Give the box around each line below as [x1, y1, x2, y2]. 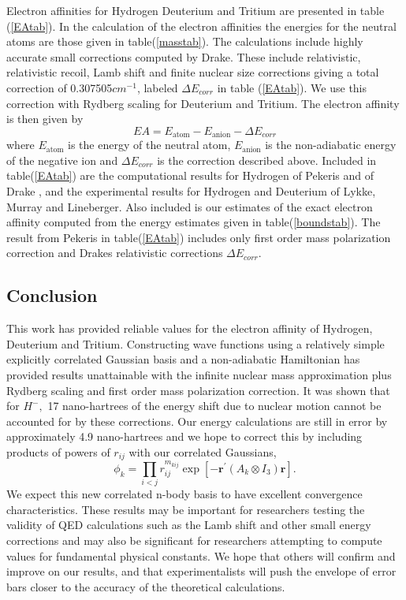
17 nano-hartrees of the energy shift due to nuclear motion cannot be [47, 397, 382, 414]
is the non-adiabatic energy [265, 136, 397, 153]
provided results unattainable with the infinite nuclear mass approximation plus [6, 366, 392, 382]
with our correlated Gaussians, [129, 443, 277, 460]
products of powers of [6, 443, 110, 460]
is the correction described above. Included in [157, 151, 377, 168]
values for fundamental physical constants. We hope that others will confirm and [6, 547, 396, 564]
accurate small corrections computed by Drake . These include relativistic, [6, 48, 361, 65]
